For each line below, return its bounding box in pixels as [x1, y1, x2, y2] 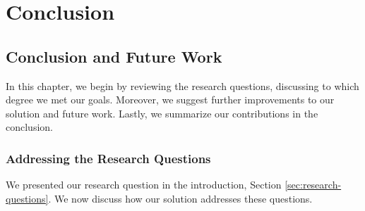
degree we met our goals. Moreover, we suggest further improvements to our [6, 92, 335, 107]
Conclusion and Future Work [6, 45, 222, 67]
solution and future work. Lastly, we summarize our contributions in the [6, 105, 318, 120]
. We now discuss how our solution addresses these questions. [48, 191, 313, 205]
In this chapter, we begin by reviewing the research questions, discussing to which [6, 78, 359, 93]
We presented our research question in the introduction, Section [6, 177, 282, 192]
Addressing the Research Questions [6, 149, 211, 167]
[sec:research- [285, 177, 342, 192]
